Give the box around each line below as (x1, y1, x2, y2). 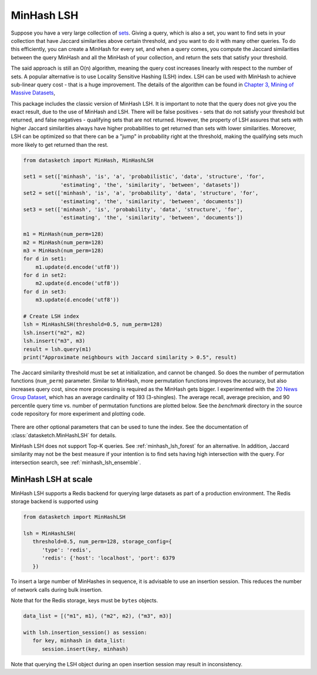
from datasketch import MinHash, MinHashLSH (23, 157, 154, 164)
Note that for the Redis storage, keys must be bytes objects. (11, 597, 158, 604)
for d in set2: (23, 272, 67, 279)
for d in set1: (23, 255, 67, 262)
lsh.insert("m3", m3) (23, 338, 86, 345)
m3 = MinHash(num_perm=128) (23, 247, 104, 254)
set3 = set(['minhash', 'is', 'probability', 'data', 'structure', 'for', (23, 206, 244, 212)
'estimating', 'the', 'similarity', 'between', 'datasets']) (60, 181, 240, 188)
